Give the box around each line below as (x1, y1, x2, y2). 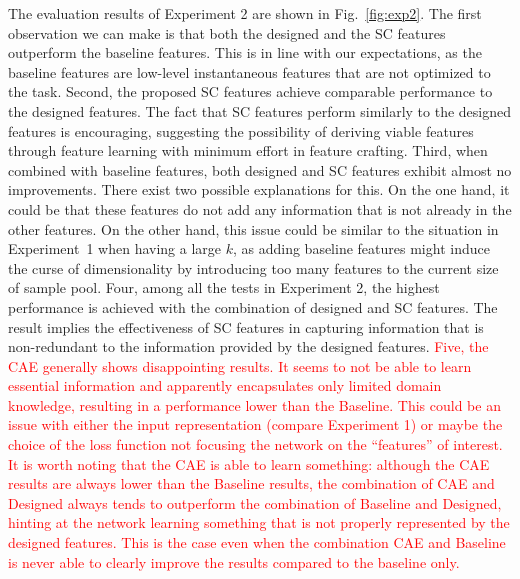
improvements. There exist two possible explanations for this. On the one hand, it (8, 179, 510, 200)
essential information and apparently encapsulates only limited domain (8, 375, 442, 396)
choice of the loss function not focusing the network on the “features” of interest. (8, 434, 503, 455)
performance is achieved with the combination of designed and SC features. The (8, 296, 498, 317)
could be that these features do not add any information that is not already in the (8, 198, 512, 219)
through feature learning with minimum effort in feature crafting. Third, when (8, 140, 488, 161)
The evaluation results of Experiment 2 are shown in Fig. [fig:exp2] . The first (8, 3, 482, 23)
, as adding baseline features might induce (232, 238, 490, 259)
